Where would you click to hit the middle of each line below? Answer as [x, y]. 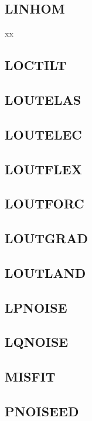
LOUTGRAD [46, 238]
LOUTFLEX [43, 169]
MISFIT [30, 377]
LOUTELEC [43, 134]
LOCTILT [36, 65]
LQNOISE [37, 342]
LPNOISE [36, 307]
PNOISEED [42, 411]
